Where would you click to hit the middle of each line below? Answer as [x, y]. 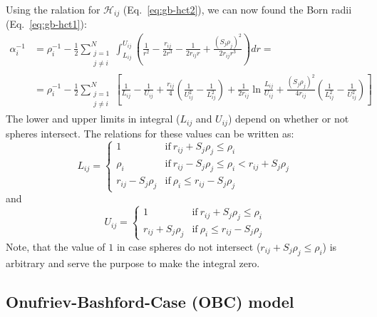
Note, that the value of [56, 246]
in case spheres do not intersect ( [188, 246]
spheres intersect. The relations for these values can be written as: [150, 133]
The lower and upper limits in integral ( [93, 119]
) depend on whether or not [288, 119]
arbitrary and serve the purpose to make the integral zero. [133, 263]
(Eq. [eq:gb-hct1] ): [46, 24]
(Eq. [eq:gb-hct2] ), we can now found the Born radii [237, 9]
